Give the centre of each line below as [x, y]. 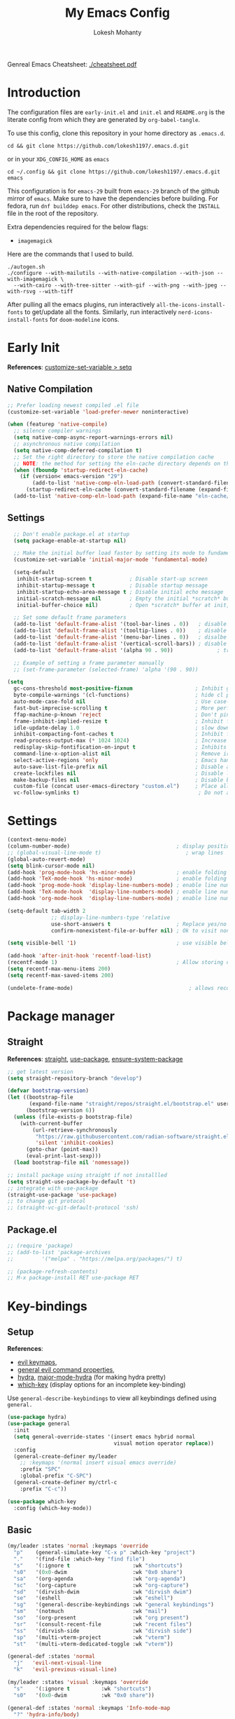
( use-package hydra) [37, 1418]
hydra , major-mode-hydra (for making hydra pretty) [92, 1377]
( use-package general [39, 1424]
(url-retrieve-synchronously [75, 1130]
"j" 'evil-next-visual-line [57, 1663]
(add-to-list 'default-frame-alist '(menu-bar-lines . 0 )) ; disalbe [120, 637]
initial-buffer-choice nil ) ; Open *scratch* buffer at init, [123, 605]
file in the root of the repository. [53, 213]
